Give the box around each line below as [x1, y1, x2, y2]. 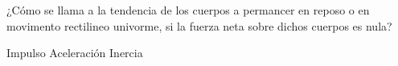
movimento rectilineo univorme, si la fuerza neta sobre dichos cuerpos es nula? [6, 17, 392, 34]
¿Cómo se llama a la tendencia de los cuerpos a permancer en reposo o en [6, 2, 370, 18]
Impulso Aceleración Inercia [6, 44, 143, 61]
